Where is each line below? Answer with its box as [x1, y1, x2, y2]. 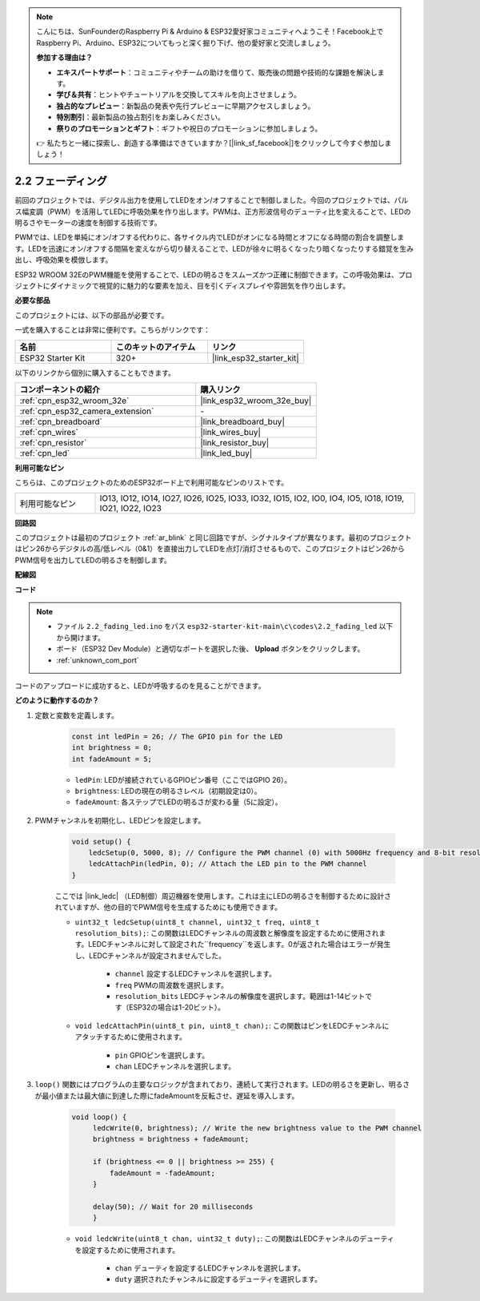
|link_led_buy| [200, 447, 253, 458]
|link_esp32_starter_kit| [212, 352, 299, 364]
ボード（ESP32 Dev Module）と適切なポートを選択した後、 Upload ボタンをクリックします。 [56, 644, 365, 654]
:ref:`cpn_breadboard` [19, 416, 103, 427]
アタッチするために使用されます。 [74, 1032, 187, 1041]
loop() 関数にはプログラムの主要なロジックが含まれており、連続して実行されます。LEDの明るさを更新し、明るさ [34, 1080, 410, 1090]
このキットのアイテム [115, 341, 196, 352]
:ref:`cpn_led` [19, 447, 70, 458]
